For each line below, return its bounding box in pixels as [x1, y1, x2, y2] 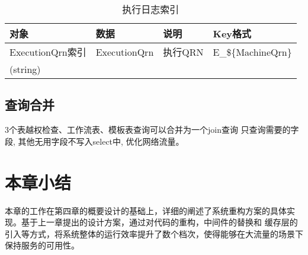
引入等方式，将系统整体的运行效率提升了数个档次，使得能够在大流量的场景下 [5, 227, 303, 240]
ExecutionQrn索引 [9, 45, 86, 59]
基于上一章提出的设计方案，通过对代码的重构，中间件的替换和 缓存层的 [21, 216, 298, 228]
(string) [9, 62, 41, 76]
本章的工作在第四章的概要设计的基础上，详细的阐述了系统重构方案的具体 [5, 204, 287, 216]
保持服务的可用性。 [5, 239, 79, 251]
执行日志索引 [122, 2, 179, 16]
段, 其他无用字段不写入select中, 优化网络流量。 [5, 135, 184, 147]
